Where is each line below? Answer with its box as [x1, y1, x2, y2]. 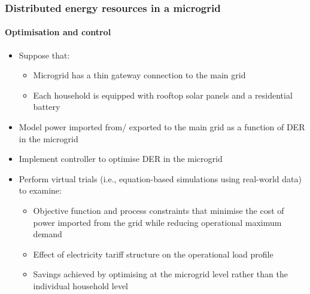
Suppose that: [19, 48, 70, 61]
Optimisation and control [5, 26, 111, 38]
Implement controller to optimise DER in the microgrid [19, 152, 223, 165]
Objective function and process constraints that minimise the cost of [33, 204, 284, 216]
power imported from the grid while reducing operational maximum [33, 216, 282, 228]
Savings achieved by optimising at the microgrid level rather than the [33, 268, 288, 280]
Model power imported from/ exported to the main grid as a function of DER [19, 121, 305, 133]
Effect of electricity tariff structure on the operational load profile [33, 247, 273, 260]
